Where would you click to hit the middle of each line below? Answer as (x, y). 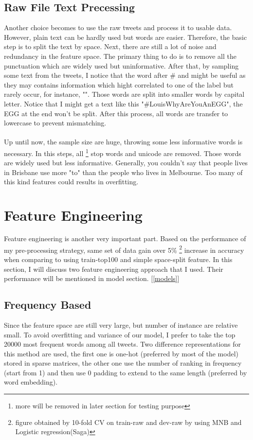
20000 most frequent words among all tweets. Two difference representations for (123, 344)
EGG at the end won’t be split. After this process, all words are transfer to (116, 113)
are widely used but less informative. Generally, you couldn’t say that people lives (126, 163)
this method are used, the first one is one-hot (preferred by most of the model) (121, 353)
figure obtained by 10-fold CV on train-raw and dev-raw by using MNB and (128, 422)
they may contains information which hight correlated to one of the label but (119, 84)
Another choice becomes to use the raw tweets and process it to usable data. (118, 27)
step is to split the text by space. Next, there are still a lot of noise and (110, 46)
